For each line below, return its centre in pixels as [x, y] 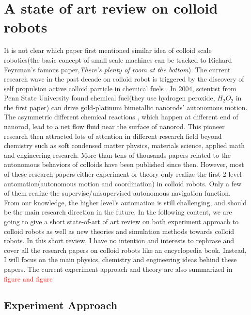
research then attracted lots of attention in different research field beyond [113, 136]
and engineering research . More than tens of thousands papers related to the [118, 155]
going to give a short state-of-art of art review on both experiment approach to [121, 221]
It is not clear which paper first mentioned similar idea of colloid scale [108, 50]
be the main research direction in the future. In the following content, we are [118, 212]
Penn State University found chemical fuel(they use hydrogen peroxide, [110, 98]
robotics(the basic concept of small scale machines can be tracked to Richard [118, 59]
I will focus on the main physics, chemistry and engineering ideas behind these [120, 259]
